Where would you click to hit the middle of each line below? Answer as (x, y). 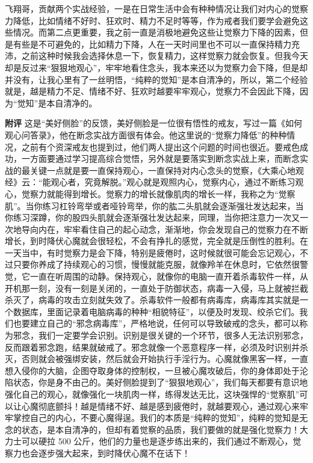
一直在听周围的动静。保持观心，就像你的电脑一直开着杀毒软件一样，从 (169, 276)
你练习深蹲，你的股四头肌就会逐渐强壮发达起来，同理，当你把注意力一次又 (152, 217)
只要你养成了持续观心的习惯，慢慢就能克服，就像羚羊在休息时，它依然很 (156, 264)
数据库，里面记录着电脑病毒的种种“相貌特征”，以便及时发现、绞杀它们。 (156, 311)
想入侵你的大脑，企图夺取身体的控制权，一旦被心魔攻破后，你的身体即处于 (152, 370)
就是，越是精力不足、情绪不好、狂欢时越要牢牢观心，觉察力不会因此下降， (152, 91)
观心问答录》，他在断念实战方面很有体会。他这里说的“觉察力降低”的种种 (146, 134)
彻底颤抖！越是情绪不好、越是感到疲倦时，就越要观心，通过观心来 (169, 406)
